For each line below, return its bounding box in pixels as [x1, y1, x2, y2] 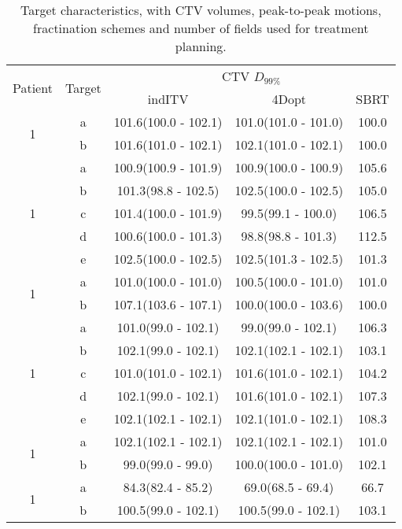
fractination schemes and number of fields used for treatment [33, 19, 369, 37]
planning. [175, 37, 227, 55]
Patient [13, 78, 53, 97]
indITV [147, 90, 189, 108]
